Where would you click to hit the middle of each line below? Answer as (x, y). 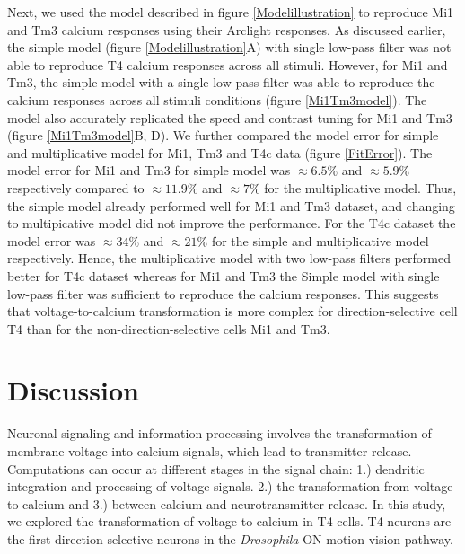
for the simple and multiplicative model (320, 240)
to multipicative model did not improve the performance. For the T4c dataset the (232, 223)
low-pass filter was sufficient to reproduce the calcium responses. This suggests (223, 293)
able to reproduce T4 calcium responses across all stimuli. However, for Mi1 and (228, 64)
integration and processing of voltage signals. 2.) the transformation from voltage (230, 486)
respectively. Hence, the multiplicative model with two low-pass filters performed (229, 258)
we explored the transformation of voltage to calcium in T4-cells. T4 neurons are (229, 521)
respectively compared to (76, 187)
